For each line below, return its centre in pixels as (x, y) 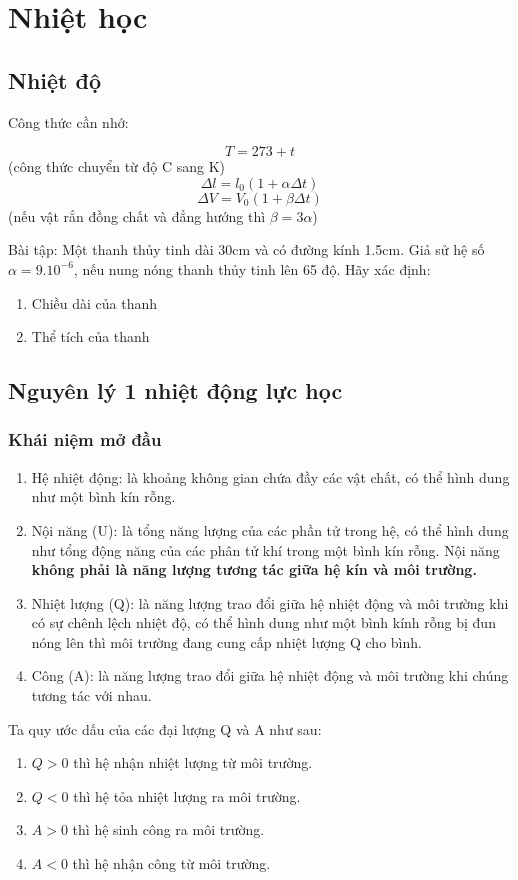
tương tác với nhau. (91, 695)
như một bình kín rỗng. (103, 496)
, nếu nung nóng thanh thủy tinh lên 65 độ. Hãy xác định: (252, 268)
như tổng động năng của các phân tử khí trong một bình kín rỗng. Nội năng (265, 549)
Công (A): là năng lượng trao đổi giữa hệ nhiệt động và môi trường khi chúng (270, 675)
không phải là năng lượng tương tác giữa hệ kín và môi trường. (254, 569)
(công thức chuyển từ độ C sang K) (117, 166)
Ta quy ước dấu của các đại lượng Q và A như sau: (165, 728)
